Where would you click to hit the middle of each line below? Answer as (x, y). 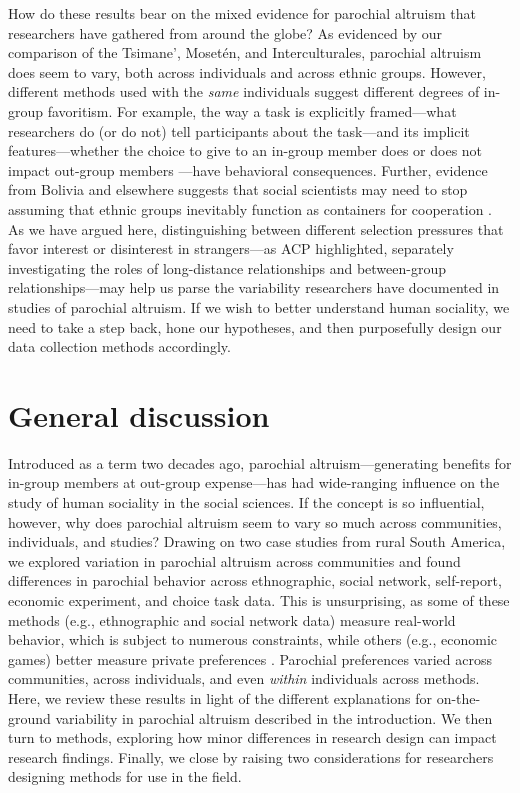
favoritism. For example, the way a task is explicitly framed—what (252, 110)
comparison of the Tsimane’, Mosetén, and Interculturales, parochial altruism (245, 52)
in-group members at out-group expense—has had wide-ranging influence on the (254, 482)
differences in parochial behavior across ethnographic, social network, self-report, (255, 580)
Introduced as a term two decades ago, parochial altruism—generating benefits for (260, 462)
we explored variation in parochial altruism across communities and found (234, 560)
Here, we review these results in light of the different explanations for (220, 697)
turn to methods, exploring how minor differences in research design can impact (252, 737)
